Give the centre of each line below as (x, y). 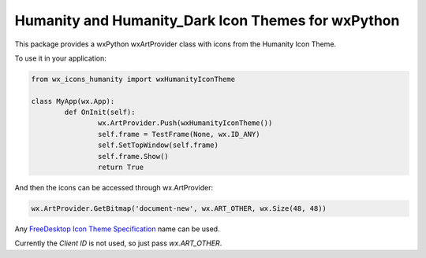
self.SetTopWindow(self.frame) (158, 145)
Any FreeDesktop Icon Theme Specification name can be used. (117, 229)
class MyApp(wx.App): (73, 101)
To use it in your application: (60, 58)
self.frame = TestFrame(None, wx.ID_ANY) (179, 134)
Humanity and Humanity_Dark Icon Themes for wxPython (207, 20)
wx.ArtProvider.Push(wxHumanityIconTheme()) (185, 123)
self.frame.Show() (133, 156)
